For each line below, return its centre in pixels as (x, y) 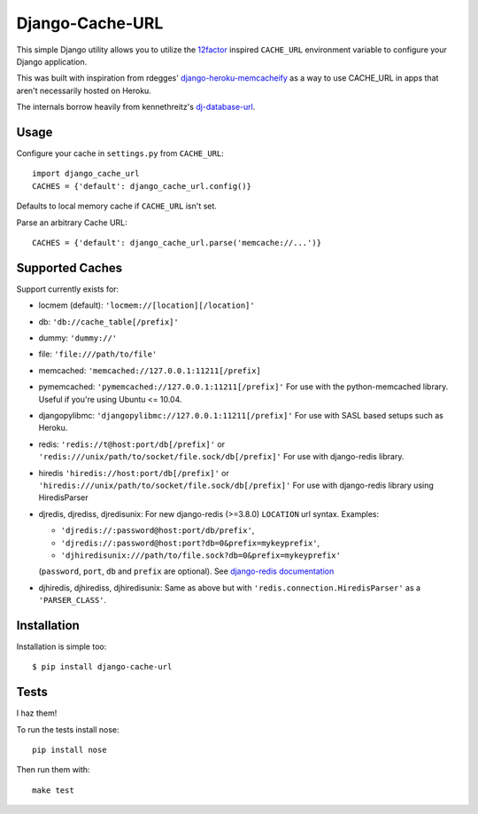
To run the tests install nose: (68, 729)
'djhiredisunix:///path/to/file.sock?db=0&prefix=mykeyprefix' (200, 555)
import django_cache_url (86, 174)
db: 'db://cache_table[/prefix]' (108, 321)
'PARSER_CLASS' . (73, 600)
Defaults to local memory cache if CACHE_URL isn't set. (116, 206)
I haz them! (37, 713)
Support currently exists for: (68, 289)
